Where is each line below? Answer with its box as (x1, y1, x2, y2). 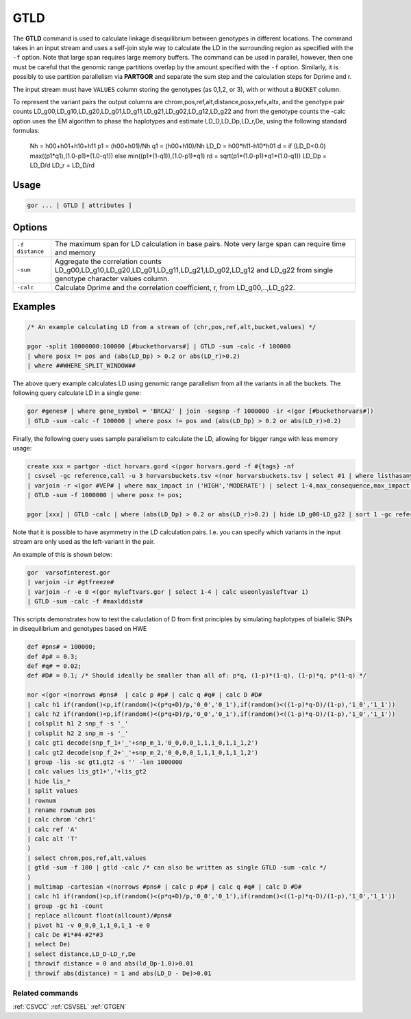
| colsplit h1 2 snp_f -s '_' (27, 720, 129, 728)
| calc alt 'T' (27, 835, 78, 843)
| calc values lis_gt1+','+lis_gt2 (27, 768, 147, 776)
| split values (27, 787, 78, 795)
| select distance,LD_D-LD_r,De (27, 950, 136, 958)
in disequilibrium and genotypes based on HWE (12, 625, 147, 633)
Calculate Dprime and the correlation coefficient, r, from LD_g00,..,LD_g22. (55, 283, 296, 292)
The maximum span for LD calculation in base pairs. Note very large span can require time (55, 239, 346, 248)
